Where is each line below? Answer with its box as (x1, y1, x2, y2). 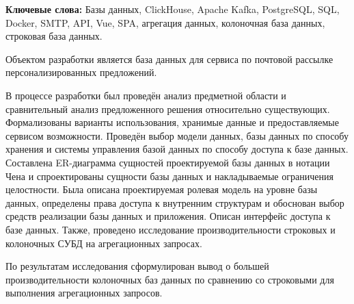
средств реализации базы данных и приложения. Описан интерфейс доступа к (5, 209, 331, 223)
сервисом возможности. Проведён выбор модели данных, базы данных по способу (5, 128, 349, 142)
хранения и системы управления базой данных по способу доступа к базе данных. (5, 142, 349, 156)
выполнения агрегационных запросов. (5, 286, 163, 300)
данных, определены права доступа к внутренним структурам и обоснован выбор (5, 195, 344, 210)
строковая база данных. (5, 29, 103, 43)
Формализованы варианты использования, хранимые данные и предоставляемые (5, 115, 339, 129)
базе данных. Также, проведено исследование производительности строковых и (5, 222, 336, 236)
